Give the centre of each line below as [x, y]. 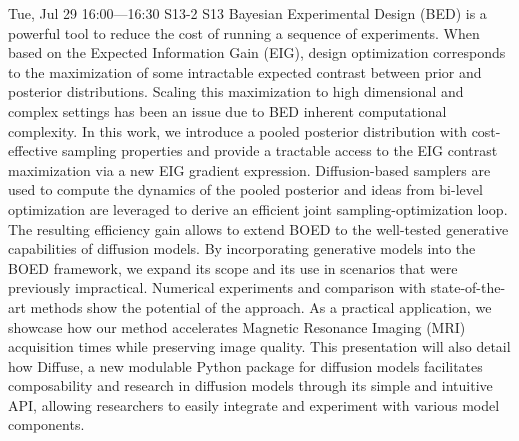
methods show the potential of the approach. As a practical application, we [261, 306]
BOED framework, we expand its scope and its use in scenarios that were [233, 267]
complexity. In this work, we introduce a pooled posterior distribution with [237, 130]
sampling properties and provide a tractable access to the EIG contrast [280, 150]
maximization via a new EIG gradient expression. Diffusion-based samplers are [249, 169]
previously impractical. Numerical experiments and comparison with [217, 287]
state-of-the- [468, 287]
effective [33, 150]
